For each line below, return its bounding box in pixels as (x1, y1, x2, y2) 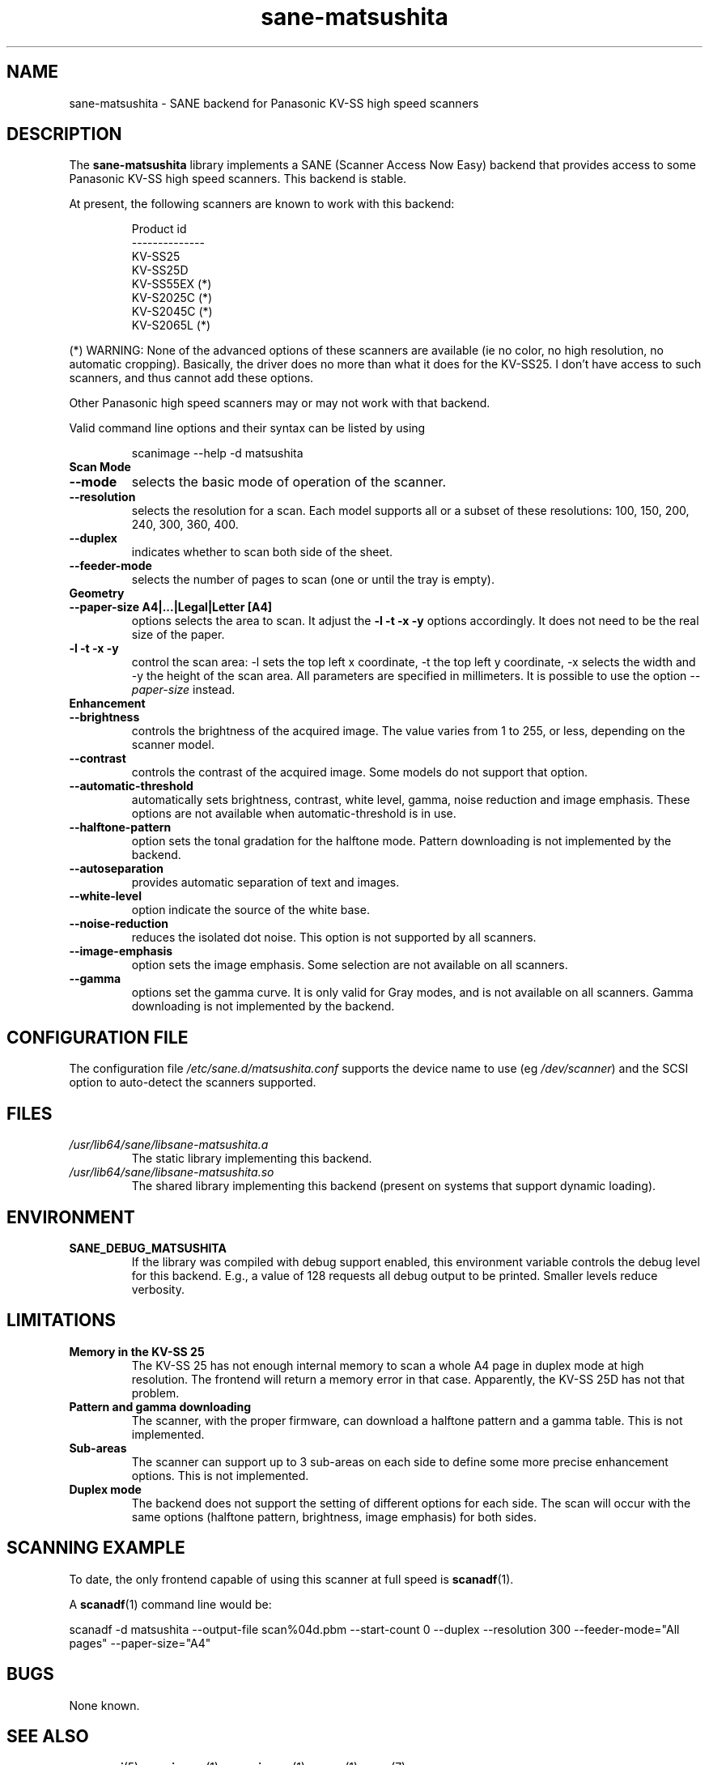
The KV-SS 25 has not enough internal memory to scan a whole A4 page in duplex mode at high (131, 1358, 644, 1372)
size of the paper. (131, 627, 225, 642)
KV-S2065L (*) (131, 318, 211, 333)
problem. (131, 1385, 180, 1400)
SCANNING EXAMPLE (6, 1537, 185, 1559)
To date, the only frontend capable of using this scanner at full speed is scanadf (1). (69, 1571, 514, 1586)
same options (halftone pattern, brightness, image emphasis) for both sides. (131, 1509, 537, 1524)
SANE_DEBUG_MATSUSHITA (69, 1240, 227, 1255)
